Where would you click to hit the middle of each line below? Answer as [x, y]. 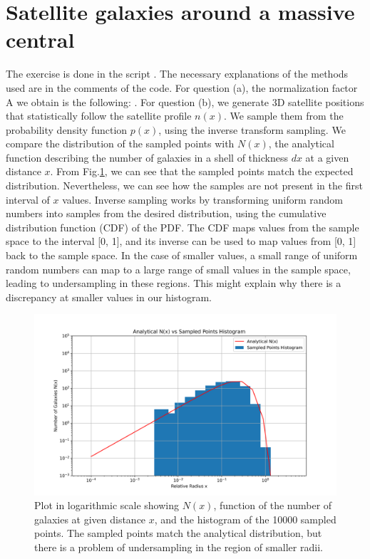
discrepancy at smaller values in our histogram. [109, 297]
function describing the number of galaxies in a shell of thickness [147, 157]
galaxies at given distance [90, 519]
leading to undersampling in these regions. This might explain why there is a [174, 283]
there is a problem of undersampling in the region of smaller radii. [179, 547]
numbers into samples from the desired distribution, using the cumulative [166, 213]
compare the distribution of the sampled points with [120, 143]
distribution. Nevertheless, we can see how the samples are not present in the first [184, 186]
